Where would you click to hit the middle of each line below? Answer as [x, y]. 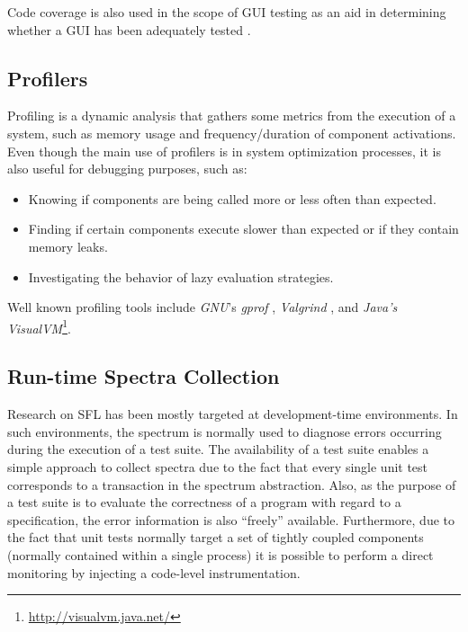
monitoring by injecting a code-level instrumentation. [154, 572]
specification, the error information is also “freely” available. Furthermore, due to [231, 519]
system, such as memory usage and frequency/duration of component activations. [232, 133]
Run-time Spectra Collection [144, 376]
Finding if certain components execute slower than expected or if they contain [243, 229]
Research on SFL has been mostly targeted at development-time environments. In [233, 414]
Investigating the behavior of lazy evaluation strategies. [181, 276]
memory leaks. [68, 246]
